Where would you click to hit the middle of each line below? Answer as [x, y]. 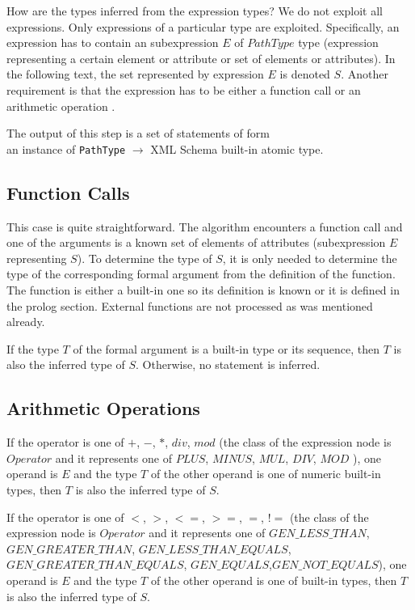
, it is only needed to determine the [310, 258]
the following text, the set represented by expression [135, 74]
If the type [33, 348]
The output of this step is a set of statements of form [138, 133]
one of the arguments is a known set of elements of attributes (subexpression [196, 242]
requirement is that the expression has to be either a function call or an [184, 89]
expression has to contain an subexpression [113, 42]
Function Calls [68, 192]
